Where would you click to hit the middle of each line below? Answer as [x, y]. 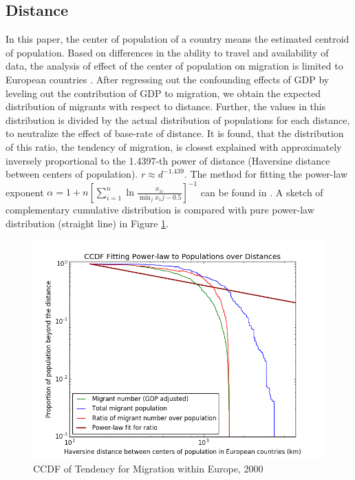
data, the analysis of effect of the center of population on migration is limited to [174, 66]
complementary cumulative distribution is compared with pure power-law [160, 210]
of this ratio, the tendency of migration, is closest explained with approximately [174, 146]
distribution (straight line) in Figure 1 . [87, 223]
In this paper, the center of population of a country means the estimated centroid [177, 39]
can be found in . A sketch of [262, 192]
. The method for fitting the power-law [266, 174]
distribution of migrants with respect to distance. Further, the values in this [166, 106]
